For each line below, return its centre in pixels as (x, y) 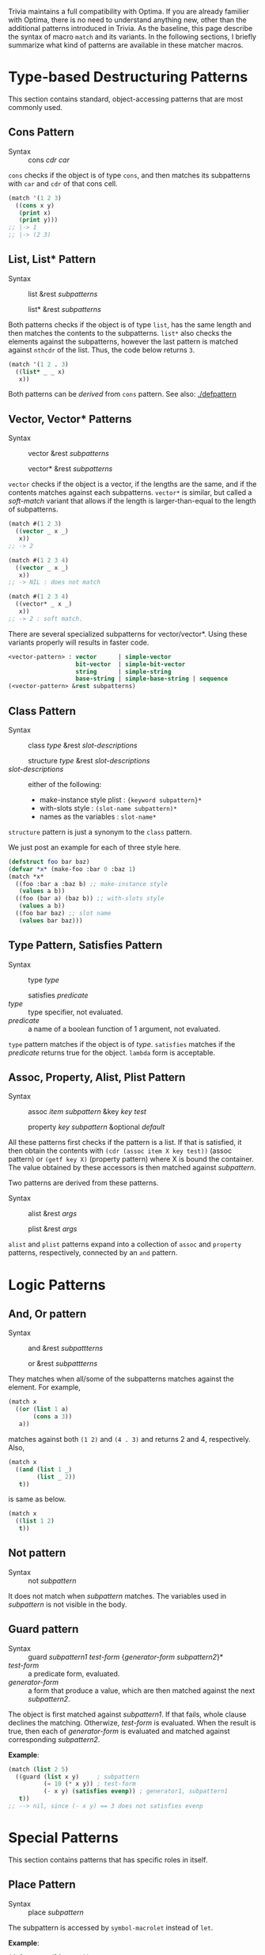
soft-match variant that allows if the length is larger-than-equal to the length (132, 501)
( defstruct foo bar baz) (49, 861)
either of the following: (65, 784)
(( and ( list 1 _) (44, 1469)
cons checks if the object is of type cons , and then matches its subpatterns (129, 175)
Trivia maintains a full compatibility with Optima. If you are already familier (129, 11)
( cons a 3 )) (53, 1417)
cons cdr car (49, 160)
